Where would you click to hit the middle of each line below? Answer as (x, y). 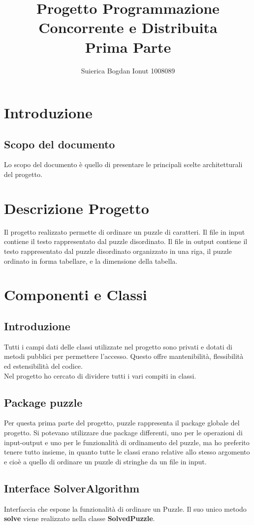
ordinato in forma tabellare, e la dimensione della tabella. (91, 261)
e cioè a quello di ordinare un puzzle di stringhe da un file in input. (105, 461)
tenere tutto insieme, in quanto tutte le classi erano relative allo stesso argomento (127, 452)
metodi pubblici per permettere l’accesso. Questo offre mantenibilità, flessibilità (124, 356)
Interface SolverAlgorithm (72, 488)
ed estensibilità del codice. (43, 366)
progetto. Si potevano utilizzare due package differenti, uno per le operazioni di (123, 432)
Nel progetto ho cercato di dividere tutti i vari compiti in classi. (100, 375)
